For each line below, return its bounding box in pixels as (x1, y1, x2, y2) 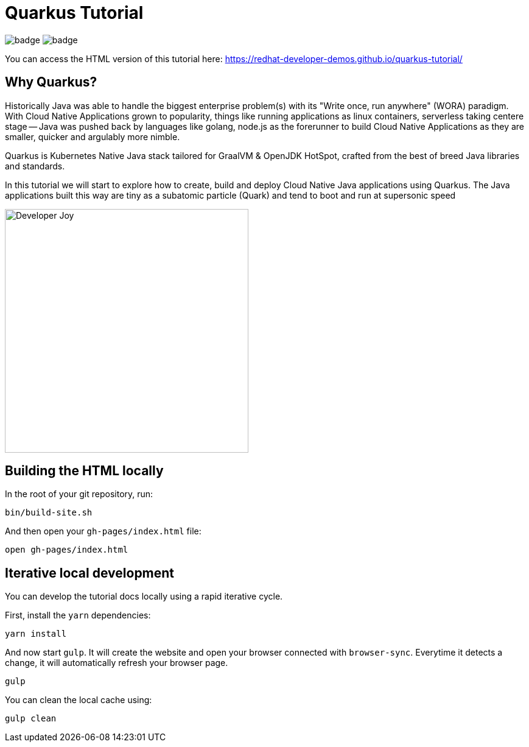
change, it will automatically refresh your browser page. (5, 657, 228, 668)
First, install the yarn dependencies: (5, 610, 151, 621)
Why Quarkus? (5, 74, 97, 90)
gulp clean (5, 713, 57, 724)
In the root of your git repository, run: (5, 489, 153, 500)
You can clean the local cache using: (5, 695, 152, 706)
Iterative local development (5, 565, 175, 581)
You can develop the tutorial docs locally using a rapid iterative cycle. (5, 591, 283, 602)
